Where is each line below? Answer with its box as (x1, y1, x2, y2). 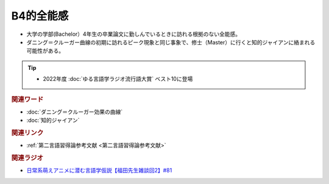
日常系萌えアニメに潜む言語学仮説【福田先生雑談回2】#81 (26, 167, 172, 174)
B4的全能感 (11, 9, 69, 22)
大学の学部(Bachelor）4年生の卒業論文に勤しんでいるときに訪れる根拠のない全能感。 (26, 30, 241, 38)
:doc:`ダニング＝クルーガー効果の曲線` (26, 108, 123, 115)
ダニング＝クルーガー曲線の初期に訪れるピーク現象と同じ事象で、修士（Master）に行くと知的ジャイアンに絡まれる (26, 38, 316, 46)
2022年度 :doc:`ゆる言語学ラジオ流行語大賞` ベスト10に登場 (43, 75, 193, 83)
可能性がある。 (26, 47, 64, 55)
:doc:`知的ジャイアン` (26, 117, 80, 124)
